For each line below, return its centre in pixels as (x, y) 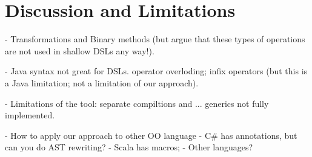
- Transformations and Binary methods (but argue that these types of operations (155, 39)
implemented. (30, 115)
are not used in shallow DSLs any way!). (80, 50)
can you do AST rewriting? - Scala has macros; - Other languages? (129, 147)
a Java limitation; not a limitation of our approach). (102, 82)
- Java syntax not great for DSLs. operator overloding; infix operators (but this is (156, 71)
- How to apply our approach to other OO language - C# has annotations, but (151, 135)
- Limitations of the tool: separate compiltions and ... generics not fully (137, 103)
